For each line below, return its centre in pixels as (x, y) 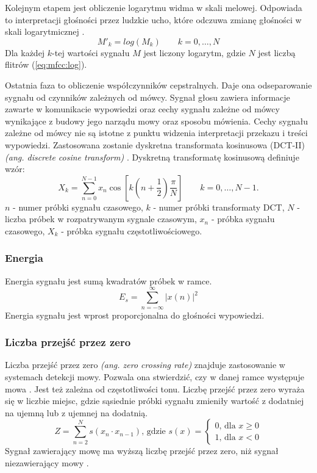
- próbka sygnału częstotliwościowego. (132, 230)
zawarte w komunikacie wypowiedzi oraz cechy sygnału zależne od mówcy (142, 109)
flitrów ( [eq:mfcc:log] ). (46, 64)
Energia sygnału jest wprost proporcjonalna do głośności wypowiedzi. (135, 315)
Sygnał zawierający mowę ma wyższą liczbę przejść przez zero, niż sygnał (142, 451)
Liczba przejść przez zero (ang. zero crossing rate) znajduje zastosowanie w (145, 365)
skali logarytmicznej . (45, 31)
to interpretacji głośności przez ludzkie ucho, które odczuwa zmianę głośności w (153, 19)
